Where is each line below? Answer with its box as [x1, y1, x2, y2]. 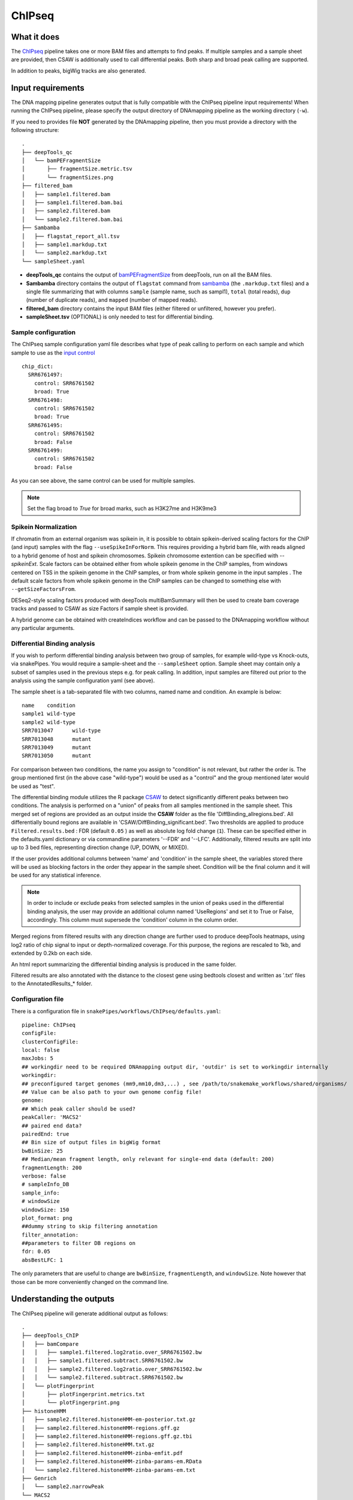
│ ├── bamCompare [22, 1340, 79, 1347]
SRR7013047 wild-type [22, 727, 101, 734]
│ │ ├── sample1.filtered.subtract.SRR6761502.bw [22, 1357, 183, 1364]
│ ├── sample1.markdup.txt [22, 241, 107, 248]
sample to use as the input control [11, 349, 95, 356]
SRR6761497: [28, 371, 63, 378]
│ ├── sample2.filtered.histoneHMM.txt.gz [22, 1441, 155, 1448]
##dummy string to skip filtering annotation [22, 1223, 158, 1230]
